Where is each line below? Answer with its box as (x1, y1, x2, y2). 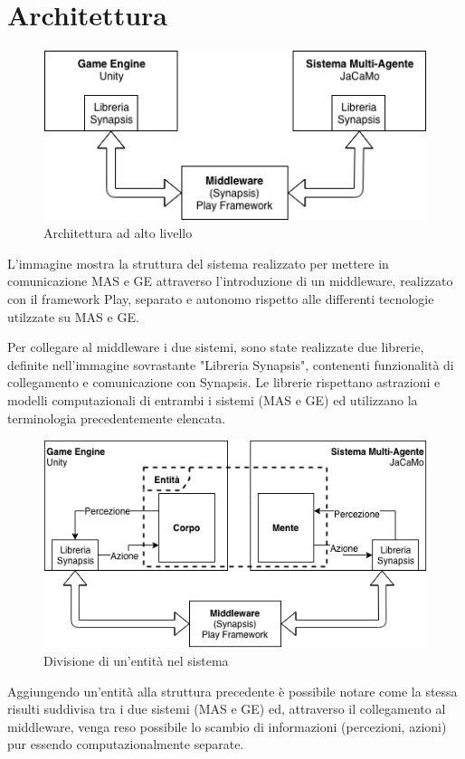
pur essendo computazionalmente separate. (7, 735, 244, 754)
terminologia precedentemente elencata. (7, 408, 226, 427)
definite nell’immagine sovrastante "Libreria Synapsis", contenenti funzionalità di (7, 355, 454, 374)
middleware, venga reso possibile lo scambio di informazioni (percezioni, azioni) (7, 716, 447, 735)
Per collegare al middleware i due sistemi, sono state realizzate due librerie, (7, 337, 424, 356)
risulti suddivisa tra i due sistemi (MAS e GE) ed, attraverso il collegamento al (7, 699, 446, 718)
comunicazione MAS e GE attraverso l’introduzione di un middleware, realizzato (7, 271, 453, 290)
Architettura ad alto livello (43, 223, 193, 242)
